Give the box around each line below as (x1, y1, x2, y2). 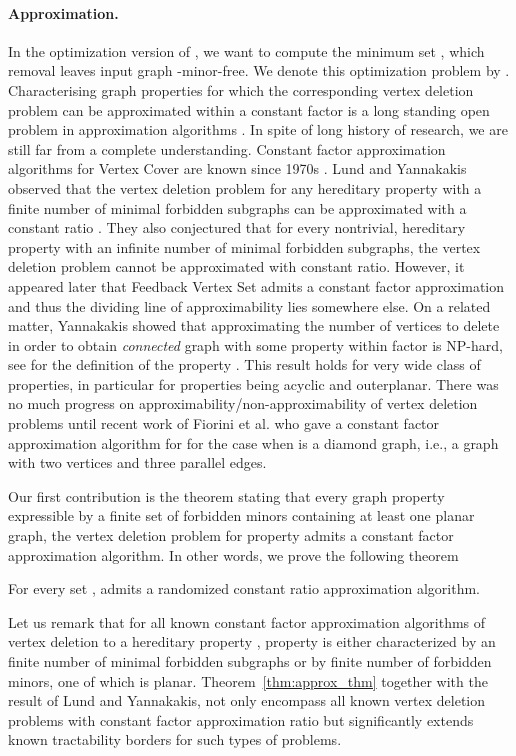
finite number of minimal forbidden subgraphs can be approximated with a (8, 197, 467, 218)
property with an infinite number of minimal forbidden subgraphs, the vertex (8, 236, 481, 257)
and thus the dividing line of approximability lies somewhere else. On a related (8, 295, 491, 316)
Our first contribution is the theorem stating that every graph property (8, 485, 445, 506)
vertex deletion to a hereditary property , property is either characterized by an (8, 631, 496, 652)
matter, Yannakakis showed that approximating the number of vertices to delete (8, 315, 500, 336)
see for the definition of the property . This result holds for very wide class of (8, 354, 481, 375)
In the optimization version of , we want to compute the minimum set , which (8, 40, 485, 61)
